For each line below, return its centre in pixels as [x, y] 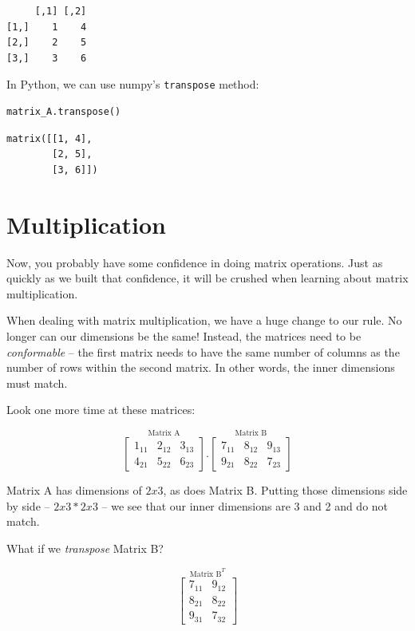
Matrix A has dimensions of [74, 490]
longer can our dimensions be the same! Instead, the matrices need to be [184, 335]
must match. [37, 383]
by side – [28, 505]
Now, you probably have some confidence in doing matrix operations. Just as [195, 262]
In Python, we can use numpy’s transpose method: [133, 84]
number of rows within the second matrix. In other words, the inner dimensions [201, 367]
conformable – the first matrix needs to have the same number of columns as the [203, 351]
